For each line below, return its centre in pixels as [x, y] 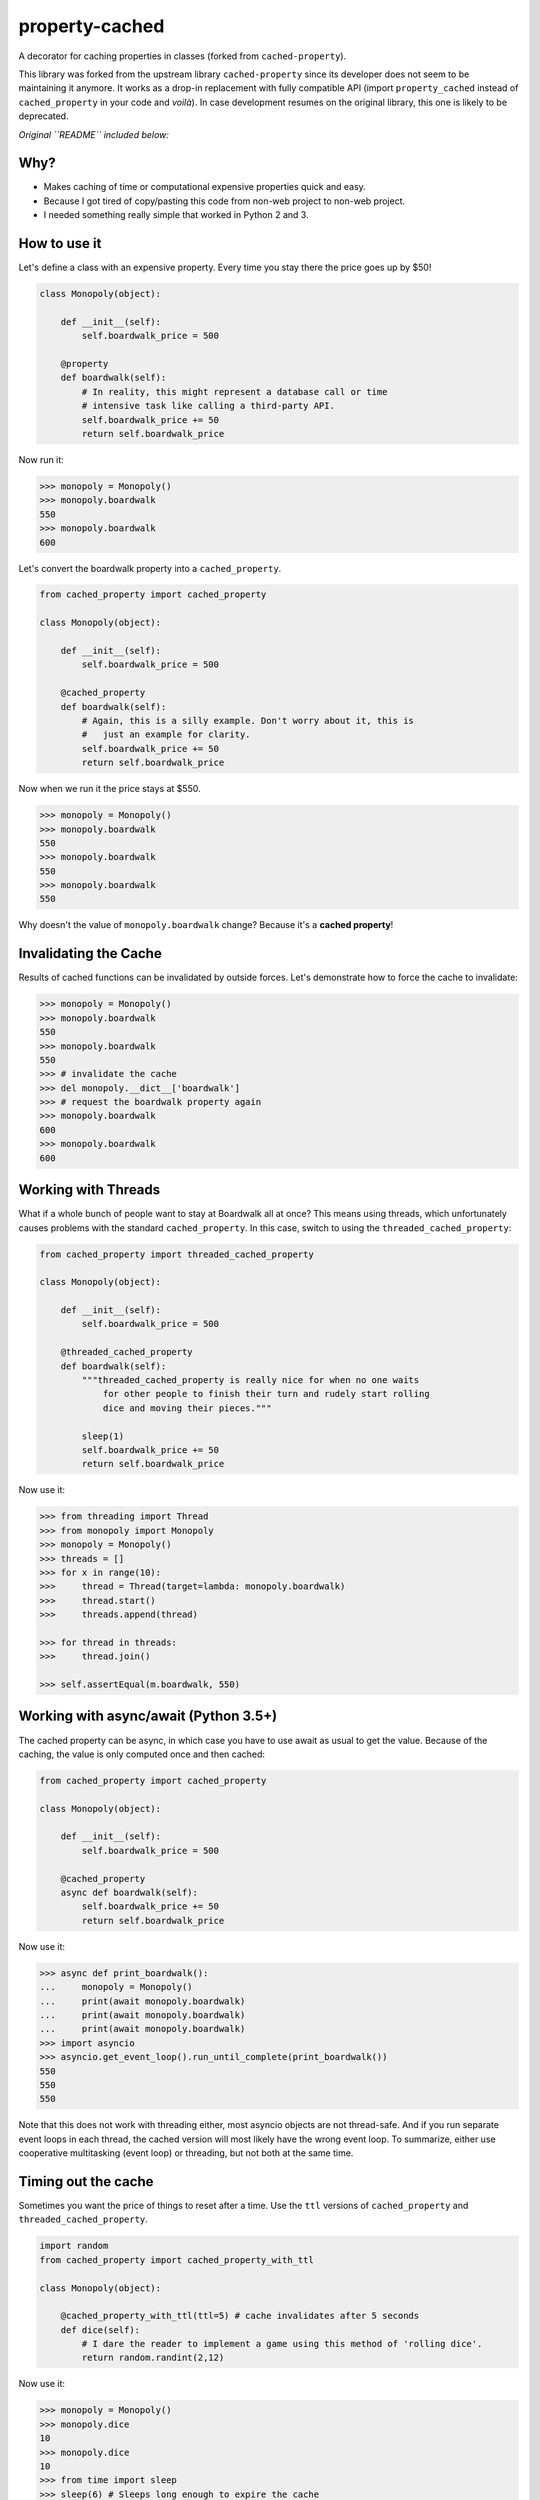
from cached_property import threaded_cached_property [176, 1254]
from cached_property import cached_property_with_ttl [176, 2259]
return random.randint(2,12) [153, 2358]
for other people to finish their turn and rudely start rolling [266, 1394]
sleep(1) [103, 1436]
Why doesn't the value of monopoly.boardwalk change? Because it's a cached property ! [206, 925]
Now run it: [41, 459]
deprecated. [43, 116]
